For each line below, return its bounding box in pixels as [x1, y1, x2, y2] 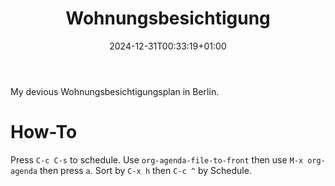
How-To [10, 121, 78, 144]
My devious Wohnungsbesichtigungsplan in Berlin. [10, 85, 220, 97]
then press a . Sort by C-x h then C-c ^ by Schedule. [39, 164, 252, 176]
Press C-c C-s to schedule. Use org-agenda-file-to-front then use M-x [10, 153, 304, 166]
